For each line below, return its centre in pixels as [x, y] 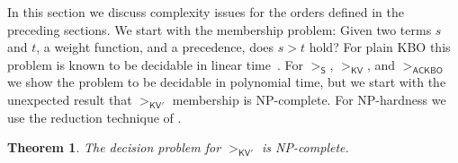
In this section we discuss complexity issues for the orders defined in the [206, 12]
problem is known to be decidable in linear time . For [156, 64]
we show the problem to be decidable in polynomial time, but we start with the [227, 82]
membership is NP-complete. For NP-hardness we [309, 99]
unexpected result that [70, 99]
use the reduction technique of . [94, 117]
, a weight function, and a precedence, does [155, 47]
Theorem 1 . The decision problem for [114, 147]
